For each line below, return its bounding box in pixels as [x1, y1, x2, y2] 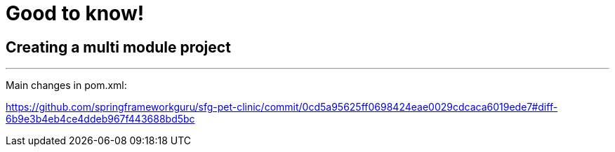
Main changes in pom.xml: [6, 79, 127, 92]
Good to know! [6, 1, 145, 25]
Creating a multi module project [6, 38, 231, 56]
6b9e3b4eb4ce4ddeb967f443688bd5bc [6, 113, 195, 125]
